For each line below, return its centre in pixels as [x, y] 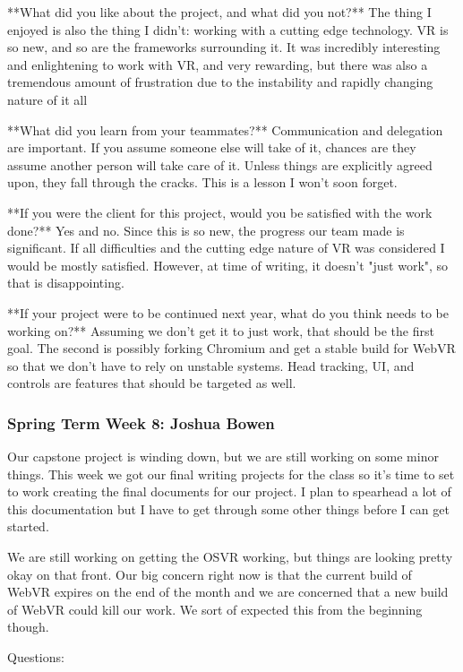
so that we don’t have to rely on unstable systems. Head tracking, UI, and [211, 365]
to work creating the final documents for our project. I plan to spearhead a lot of [229, 491]
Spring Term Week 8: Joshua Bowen [141, 422]
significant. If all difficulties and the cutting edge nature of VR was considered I [226, 248]
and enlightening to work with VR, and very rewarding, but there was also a [218, 64]
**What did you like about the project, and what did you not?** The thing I [219, 12]
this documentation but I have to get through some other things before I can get [228, 508]
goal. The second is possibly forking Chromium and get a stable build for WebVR [231, 348]
